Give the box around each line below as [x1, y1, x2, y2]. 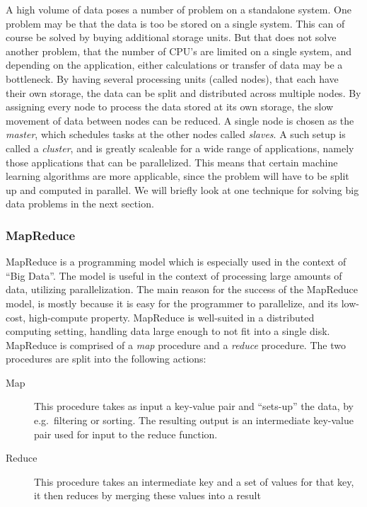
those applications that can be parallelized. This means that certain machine [6, 154, 338, 169]
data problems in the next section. [6, 196, 154, 211]
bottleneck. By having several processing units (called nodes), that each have [6, 71, 339, 86]
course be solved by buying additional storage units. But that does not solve [6, 30, 337, 45]
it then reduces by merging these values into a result [34, 488, 261, 503]
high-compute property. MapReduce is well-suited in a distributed [28, 309, 315, 324]
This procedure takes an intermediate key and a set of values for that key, [34, 474, 354, 489]
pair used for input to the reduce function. [34, 426, 218, 441]
